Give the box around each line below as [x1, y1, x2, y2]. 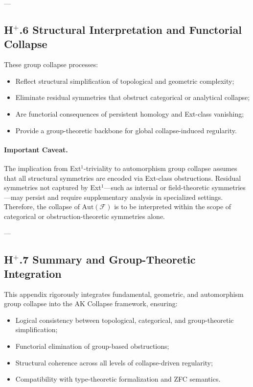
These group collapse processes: [4, 59, 98, 70]
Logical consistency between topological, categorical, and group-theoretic [15, 314, 234, 325]
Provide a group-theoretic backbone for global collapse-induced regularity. [15, 125, 237, 135]
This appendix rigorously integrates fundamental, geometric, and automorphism [4, 289, 244, 299]
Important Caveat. [4, 144, 68, 154]
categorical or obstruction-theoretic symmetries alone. [4, 211, 165, 221]
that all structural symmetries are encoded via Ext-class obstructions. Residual [4, 172, 241, 183]
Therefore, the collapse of [4, 201, 80, 212]
